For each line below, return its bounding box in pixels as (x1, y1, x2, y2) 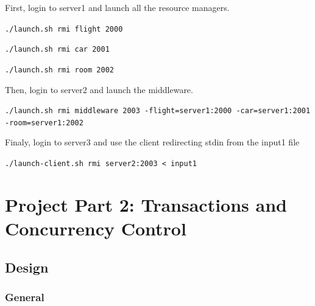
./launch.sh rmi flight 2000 (5, 24, 123, 33)
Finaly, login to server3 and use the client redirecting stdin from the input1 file (5, 136, 300, 148)
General (5, 289, 44, 304)
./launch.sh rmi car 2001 (5, 45, 110, 54)
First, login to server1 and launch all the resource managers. (5, 1, 230, 13)
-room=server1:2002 (5, 118, 83, 127)
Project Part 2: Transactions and (5, 192, 287, 217)
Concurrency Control (5, 216, 186, 241)
